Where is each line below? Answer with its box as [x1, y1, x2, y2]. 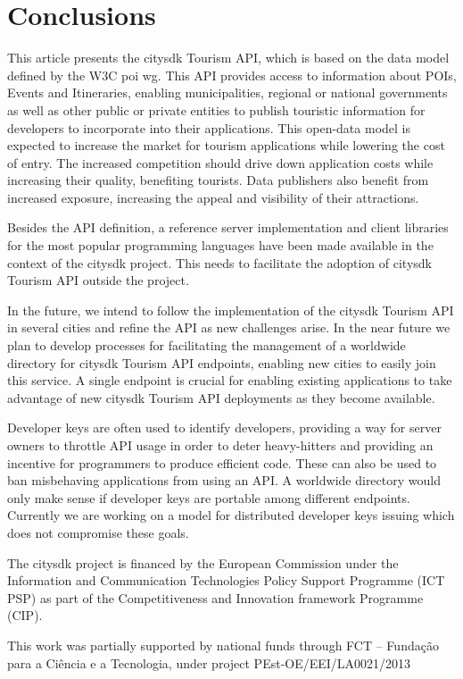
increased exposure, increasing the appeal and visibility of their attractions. [7, 188, 419, 206]
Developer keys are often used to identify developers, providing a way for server [7, 418, 442, 437]
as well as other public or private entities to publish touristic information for [7, 100, 426, 119]
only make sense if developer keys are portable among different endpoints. [7, 488, 410, 507]
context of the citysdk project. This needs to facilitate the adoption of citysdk [7, 253, 432, 272]
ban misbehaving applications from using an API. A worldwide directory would [7, 471, 441, 490]
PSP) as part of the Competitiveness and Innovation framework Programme [7, 588, 424, 607]
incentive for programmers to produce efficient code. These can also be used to [7, 453, 437, 472]
